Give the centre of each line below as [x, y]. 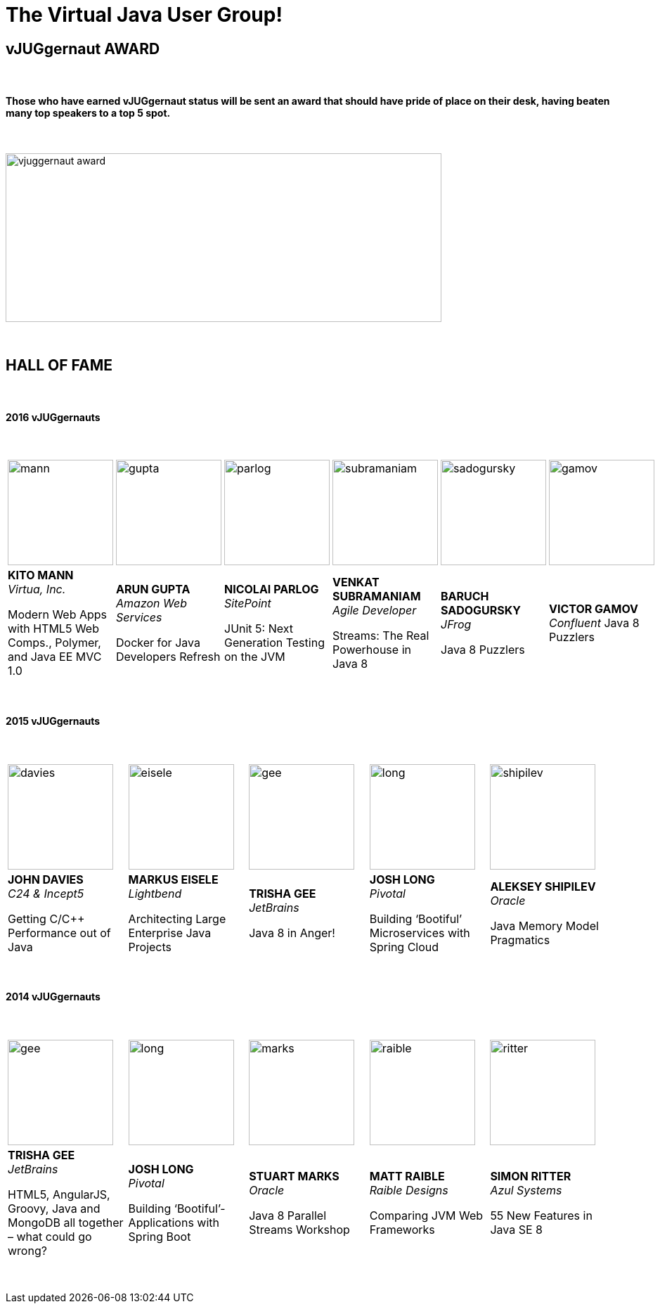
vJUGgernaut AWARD [83, 49]
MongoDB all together [66, 1222]
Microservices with [420, 933]
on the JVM [255, 657]
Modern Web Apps [58, 615]
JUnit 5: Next [259, 629]
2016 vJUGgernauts [53, 417]
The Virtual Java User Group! [144, 15]
